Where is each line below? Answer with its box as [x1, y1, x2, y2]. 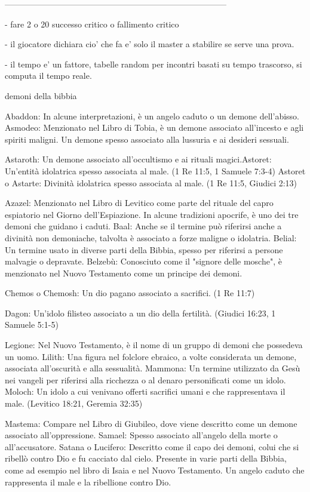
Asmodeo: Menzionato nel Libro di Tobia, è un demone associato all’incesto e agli [5, 121, 304, 134]
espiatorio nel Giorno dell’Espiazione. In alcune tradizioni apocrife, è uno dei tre [5, 208, 299, 220]
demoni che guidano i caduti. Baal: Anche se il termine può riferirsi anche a [5, 220, 282, 232]
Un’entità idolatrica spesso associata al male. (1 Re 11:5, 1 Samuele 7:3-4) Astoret [5, 164, 306, 177]
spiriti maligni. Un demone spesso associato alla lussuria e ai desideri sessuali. [5, 133, 289, 145]
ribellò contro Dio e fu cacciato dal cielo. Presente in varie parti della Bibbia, [5, 452, 287, 465]
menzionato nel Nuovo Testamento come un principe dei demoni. [5, 266, 243, 279]
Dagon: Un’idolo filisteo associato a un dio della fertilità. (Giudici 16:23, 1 [5, 306, 276, 319]
